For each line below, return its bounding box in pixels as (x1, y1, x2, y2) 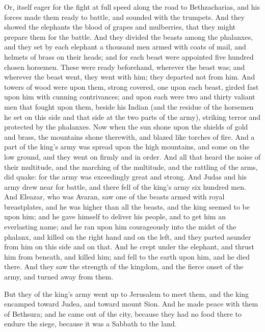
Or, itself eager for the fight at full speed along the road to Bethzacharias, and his (4, 2, 260, 12)
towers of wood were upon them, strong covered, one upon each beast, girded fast (4, 81, 259, 92)
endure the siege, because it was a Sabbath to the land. (4, 318, 177, 329)
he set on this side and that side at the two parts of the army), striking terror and (4, 111, 261, 122)
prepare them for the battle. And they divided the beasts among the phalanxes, (4, 31, 253, 42)
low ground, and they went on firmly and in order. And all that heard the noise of (4, 151, 261, 162)
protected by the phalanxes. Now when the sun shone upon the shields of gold (4, 121, 248, 132)
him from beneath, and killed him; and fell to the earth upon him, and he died (4, 251, 250, 262)
